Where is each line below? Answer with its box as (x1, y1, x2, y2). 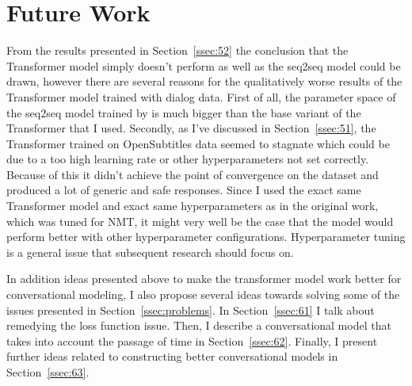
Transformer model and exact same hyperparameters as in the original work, (6, 197, 379, 214)
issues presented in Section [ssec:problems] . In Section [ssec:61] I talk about (6, 301, 375, 318)
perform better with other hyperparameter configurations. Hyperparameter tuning (6, 228, 406, 245)
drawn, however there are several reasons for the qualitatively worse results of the (6, 73, 402, 90)
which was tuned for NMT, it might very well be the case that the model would (6, 212, 394, 229)
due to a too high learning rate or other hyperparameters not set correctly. (6, 151, 369, 167)
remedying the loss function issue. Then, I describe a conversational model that (6, 317, 391, 334)
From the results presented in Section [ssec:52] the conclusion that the (6, 42, 349, 59)
